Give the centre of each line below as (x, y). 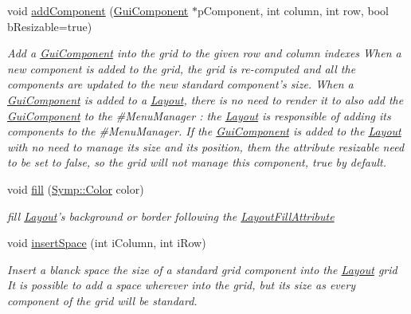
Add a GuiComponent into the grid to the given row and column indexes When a (204, 53)
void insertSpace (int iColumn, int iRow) (107, 243)
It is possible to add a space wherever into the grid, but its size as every (181, 285)
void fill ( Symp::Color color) (76, 188)
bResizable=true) (50, 26)
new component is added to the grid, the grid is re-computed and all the (182, 68)
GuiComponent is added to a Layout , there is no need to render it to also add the (205, 99)
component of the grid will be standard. (102, 300)
